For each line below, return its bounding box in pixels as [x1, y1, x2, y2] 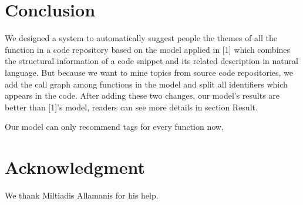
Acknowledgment [5, 155, 145, 179]
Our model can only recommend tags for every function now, [5, 120, 224, 133]
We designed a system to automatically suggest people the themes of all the [5, 32, 277, 44]
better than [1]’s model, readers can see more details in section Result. [5, 100, 258, 113]
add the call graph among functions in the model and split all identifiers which [5, 78, 288, 90]
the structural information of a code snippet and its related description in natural [5, 55, 298, 67]
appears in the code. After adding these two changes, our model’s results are [5, 89, 280, 102]
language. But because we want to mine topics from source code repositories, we [5, 66, 294, 78]
